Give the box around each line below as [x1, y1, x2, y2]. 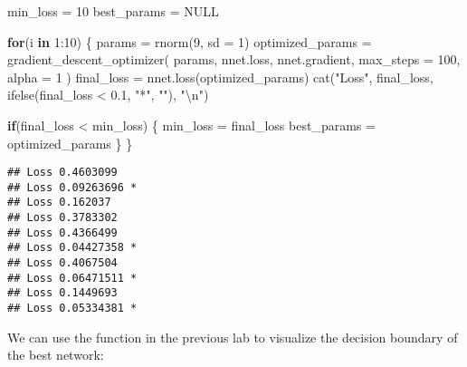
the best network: [7, 345, 104, 364]
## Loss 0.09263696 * [7, 180, 138, 194]
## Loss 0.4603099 [7, 166, 118, 179]
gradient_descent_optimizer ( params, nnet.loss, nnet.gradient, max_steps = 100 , [7, 50, 461, 69]
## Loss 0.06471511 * [7, 271, 138, 285]
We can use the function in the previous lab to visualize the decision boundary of [7, 327, 458, 346]
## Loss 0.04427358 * [7, 241, 138, 255]
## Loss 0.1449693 [7, 286, 118, 300]
